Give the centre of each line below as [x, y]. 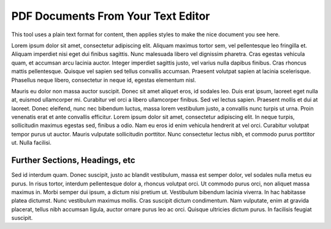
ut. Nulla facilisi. [32, 143]
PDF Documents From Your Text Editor [111, 16]
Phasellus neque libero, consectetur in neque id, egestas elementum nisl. [104, 80]
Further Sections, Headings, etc [73, 161]
